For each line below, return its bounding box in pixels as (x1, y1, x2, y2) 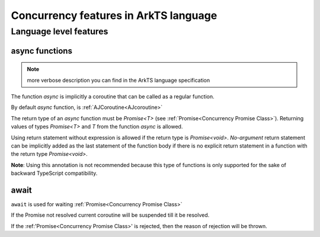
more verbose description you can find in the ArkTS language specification (27, 76, 210, 84)
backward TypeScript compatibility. (11, 169, 98, 177)
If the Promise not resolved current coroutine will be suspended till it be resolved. (11, 212, 210, 219)
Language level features (11, 26, 108, 37)
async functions (11, 46, 72, 56)
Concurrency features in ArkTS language (11, 9, 217, 22)
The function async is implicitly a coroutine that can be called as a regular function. (11, 93, 215, 100)
